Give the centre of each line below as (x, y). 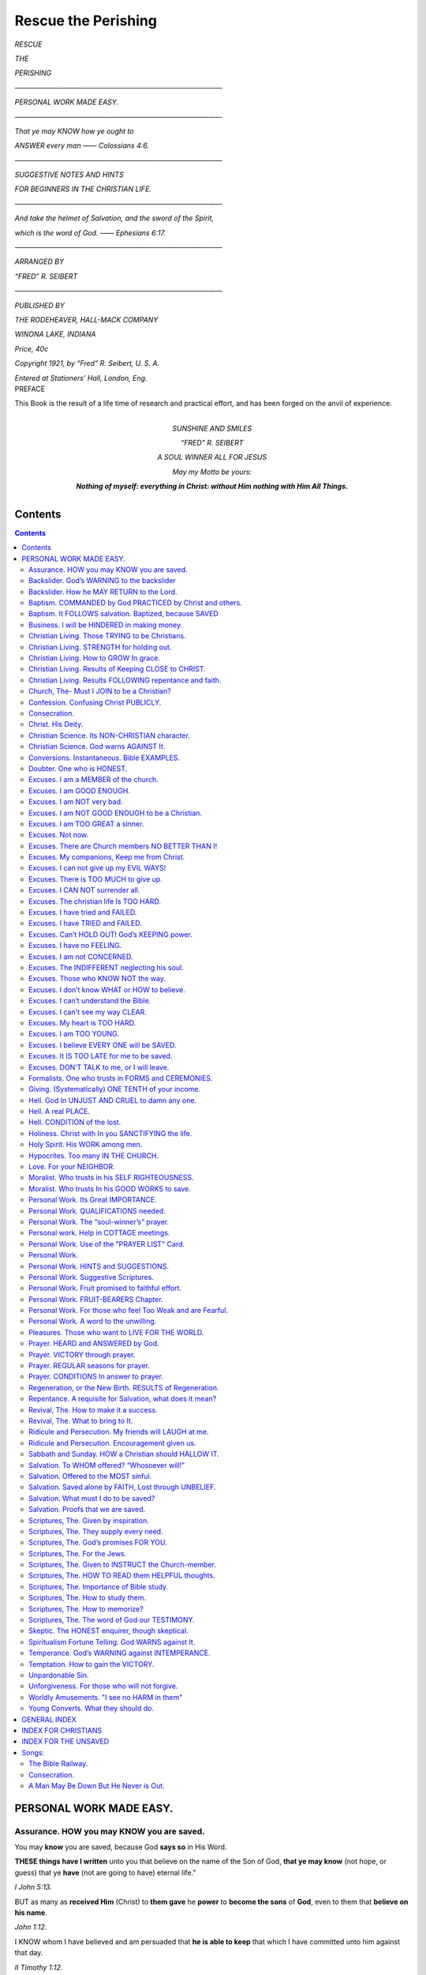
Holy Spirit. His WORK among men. (86, 1145)
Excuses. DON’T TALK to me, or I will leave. (99, 1067)
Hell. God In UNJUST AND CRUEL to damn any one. (113, 1100)
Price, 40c (32, 348)
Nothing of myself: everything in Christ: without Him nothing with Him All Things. (212, 487)
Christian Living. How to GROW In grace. (95, 658)
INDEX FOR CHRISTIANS (62, 1730)
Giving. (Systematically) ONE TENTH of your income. (115, 1089)
